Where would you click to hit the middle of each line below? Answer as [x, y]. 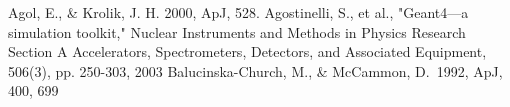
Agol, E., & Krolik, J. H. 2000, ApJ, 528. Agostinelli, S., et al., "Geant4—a [238, 12]
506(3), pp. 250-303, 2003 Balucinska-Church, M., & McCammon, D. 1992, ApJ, [255, 70]
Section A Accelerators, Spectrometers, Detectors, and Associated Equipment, [247, 51]
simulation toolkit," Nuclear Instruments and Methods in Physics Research [237, 31]
